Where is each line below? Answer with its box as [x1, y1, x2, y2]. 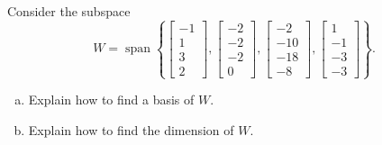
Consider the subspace [7, 2, 131, 20]
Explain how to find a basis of [28, 90, 195, 109]
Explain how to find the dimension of [28, 120, 234, 139]
